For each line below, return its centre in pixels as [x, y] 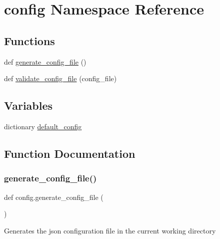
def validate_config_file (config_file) [60, 78]
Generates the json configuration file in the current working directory [110, 230]
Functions [29, 40]
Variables [28, 105]
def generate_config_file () [45, 61]
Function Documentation [70, 153]
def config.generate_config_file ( [54, 197]
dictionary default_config [43, 126]
